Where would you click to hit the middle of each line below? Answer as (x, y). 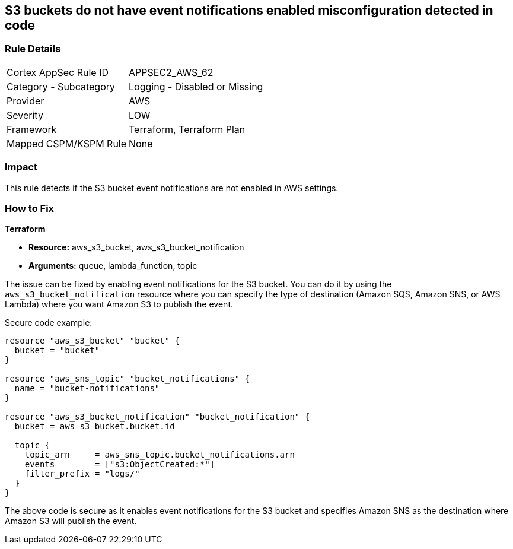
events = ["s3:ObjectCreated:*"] (120, 464)
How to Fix (30, 208)
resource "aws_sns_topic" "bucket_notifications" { (128, 379)
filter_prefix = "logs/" (82, 474)
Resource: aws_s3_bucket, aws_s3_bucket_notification (136, 247)
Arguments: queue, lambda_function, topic (113, 266)
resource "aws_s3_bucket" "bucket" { (93, 341)
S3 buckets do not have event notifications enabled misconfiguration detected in (249, 10)
